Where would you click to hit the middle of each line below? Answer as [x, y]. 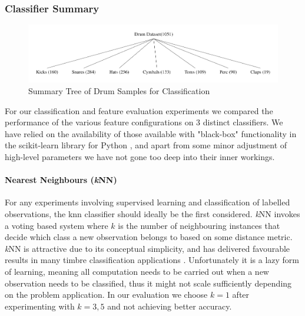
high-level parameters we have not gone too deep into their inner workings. [140, 157]
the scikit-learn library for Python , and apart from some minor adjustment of [146, 145]
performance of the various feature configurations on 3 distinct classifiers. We [144, 122]
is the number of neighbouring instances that [199, 225]
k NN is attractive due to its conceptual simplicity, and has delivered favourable [147, 248]
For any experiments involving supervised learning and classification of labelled [147, 202]
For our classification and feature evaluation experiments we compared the [139, 110]
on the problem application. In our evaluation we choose [106, 295]
